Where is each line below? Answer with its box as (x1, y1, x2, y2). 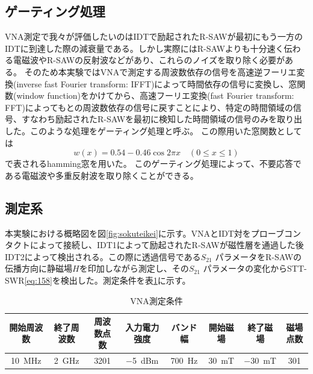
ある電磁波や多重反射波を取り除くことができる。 (5, 169, 199, 181)
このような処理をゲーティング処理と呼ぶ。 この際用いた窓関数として (29, 124, 302, 137)
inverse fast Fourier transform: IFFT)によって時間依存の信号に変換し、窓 (16, 77, 297, 90)
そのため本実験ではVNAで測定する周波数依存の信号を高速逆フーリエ (24, 65, 297, 78)
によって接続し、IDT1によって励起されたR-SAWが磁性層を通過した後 (29, 238, 304, 251)
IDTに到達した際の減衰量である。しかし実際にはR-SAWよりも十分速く (5, 42, 284, 54)
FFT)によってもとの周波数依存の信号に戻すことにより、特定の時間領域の (5, 101, 293, 113)
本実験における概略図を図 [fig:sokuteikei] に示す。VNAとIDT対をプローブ (5, 226, 284, 239)
